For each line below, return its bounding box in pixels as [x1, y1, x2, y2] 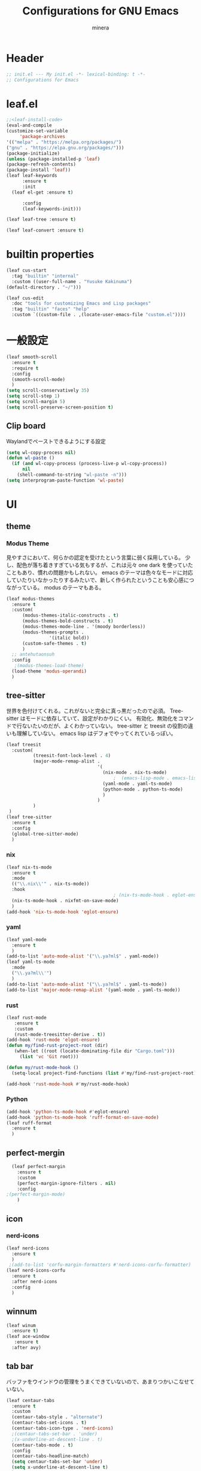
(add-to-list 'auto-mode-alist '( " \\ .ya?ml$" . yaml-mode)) [6, 953, 160, 959]
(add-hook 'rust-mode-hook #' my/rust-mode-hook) [6, 1081, 130, 1087]
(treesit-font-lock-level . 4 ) [32, 753, 111, 759]
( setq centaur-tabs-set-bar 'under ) [11, 1459, 103, 1465]
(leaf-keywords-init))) [22, 206, 82, 212]
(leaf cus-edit [6, 295, 44, 301]
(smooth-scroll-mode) [11, 376, 66, 382]
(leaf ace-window [6, 1334, 50, 1340]
